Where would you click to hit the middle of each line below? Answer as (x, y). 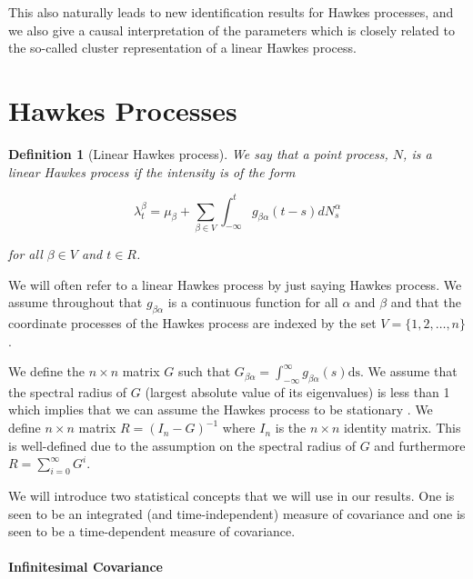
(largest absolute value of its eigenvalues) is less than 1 (297, 391)
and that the (426, 302)
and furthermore (420, 445)
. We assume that (408, 371)
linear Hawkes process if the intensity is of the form (152, 171)
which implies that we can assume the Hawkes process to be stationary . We (221, 409)
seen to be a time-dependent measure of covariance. (152, 531)
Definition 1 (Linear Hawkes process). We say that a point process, (198, 153)
